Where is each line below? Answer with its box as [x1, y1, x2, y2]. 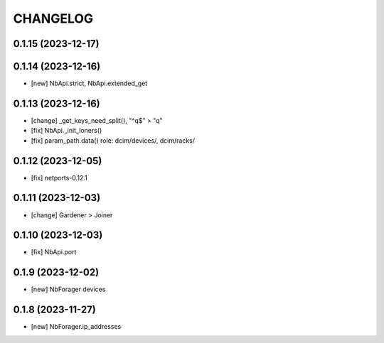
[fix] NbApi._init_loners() [31, 126, 102, 135]
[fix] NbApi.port [31, 248, 77, 256]
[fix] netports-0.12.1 [31, 173, 88, 182]
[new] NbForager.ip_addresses [31, 322, 122, 331]
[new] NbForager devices [31, 285, 106, 294]
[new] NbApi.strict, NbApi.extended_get [31, 79, 148, 88]
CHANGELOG [13, 11, 94, 26]
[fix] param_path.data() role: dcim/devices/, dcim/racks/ [31, 136, 196, 145]
